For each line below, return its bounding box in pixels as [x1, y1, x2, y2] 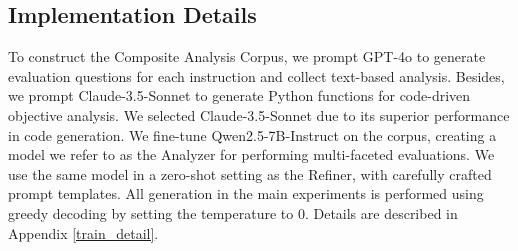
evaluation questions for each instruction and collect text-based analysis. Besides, [8, 65, 505, 86]
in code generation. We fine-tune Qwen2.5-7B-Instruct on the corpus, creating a [8, 124, 497, 145]
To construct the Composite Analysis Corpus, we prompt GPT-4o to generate [8, 46, 486, 67]
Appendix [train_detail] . [8, 222, 159, 243]
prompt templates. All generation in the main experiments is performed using [8, 183, 484, 204]
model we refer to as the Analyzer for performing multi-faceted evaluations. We [8, 144, 495, 165]
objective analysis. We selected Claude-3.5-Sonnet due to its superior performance [8, 104, 510, 125]
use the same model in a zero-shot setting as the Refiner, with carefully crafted [8, 163, 492, 184]
